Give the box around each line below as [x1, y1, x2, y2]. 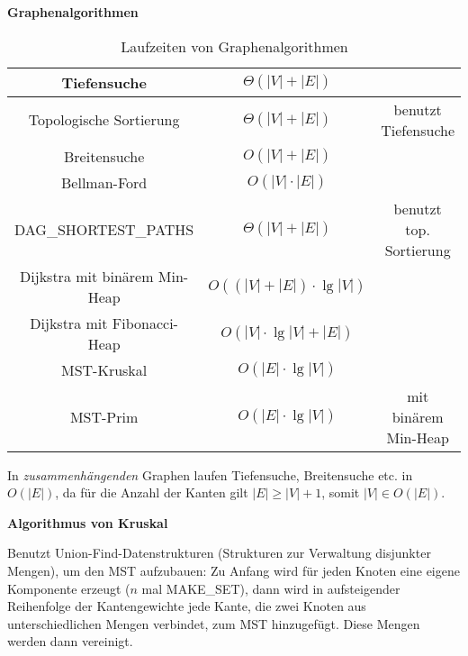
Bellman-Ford [61, 171, 148, 193]
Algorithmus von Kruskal [7, 513, 168, 532]
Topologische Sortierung [28, 109, 180, 131]
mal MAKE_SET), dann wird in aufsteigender [141, 579, 400, 597]
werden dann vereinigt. [7, 632, 133, 651]
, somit [321, 483, 360, 502]
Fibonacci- [112, 312, 178, 333]
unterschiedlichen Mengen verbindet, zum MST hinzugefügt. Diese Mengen [7, 614, 420, 633]
